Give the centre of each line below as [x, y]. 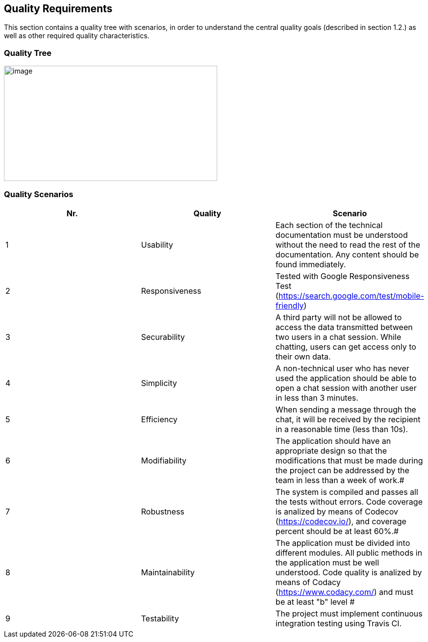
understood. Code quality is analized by [349, 572]
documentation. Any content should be [347, 254]
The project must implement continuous [349, 613]
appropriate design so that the [331, 450]
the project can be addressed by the [342, 470]
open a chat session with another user [346, 388]
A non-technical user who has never [342, 368]
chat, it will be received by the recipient [348, 419]
